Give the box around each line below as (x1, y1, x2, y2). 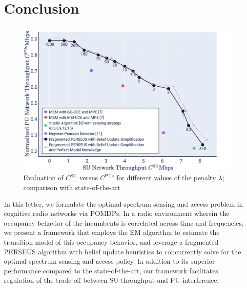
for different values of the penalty (116, 173, 216, 183)
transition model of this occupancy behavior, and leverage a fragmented (4, 236, 219, 247)
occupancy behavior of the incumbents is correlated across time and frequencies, (4, 217, 244, 228)
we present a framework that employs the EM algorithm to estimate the (4, 227, 220, 237)
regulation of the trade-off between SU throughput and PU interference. (4, 275, 219, 285)
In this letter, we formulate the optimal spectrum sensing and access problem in (4, 198, 243, 209)
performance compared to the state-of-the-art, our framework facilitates (4, 265, 218, 275)
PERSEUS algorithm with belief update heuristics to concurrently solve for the (4, 246, 241, 256)
